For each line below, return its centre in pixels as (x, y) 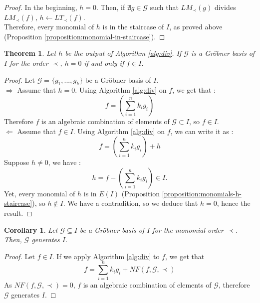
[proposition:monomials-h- (202, 193)
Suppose (17, 162)
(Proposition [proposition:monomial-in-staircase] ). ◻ (85, 36)
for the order (29, 63)
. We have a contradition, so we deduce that (130, 203)
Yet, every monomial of (40, 193)
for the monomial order (188, 229)
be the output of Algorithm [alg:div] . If (123, 53)
